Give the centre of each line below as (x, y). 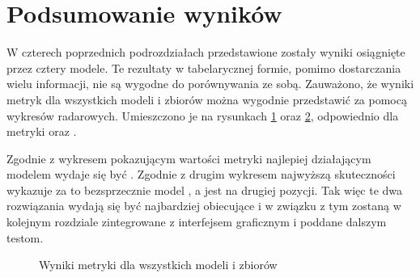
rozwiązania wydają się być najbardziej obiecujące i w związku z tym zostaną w (204, 206)
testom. (25, 237)
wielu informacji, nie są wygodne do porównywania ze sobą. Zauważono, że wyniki (210, 84)
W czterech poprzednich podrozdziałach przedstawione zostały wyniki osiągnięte (206, 52)
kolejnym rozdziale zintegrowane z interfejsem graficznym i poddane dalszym (197, 222)
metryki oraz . (42, 131)
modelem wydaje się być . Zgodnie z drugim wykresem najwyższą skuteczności (201, 174)
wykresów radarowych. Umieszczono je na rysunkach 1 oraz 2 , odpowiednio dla (203, 115)
